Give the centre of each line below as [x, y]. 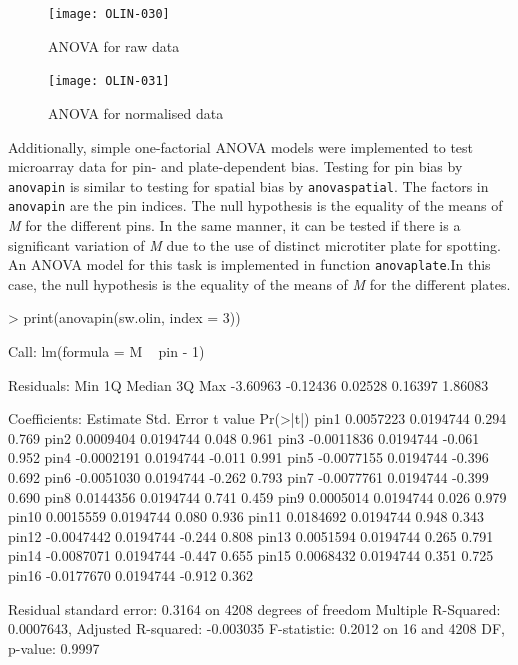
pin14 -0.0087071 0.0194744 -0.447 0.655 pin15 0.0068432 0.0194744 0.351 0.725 [251, 555]
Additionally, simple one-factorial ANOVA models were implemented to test [241, 146]
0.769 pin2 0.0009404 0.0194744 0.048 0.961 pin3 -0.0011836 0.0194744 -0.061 [244, 437]
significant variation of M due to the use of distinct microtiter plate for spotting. [254, 244]
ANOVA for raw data [114, 45]
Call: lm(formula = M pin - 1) [106, 351]
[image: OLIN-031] [109, 81]
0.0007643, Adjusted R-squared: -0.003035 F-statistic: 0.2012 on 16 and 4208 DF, [256, 628]
